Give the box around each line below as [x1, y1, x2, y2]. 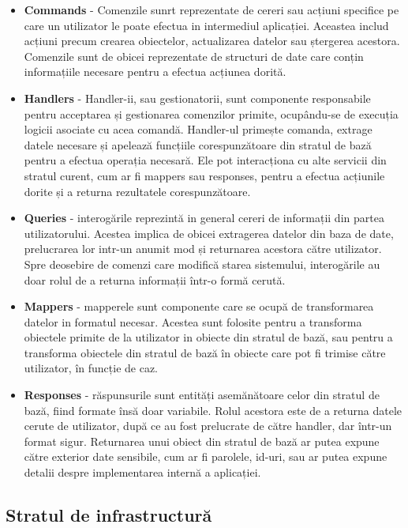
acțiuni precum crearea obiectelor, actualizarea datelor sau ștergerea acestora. [24, 32, 400, 49]
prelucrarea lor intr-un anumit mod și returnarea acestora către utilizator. [24, 240, 382, 257]
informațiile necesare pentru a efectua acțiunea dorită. [24, 63, 286, 80]
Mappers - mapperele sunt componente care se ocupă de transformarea [24, 298, 374, 315]
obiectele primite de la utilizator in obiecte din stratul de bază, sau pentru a [24, 329, 393, 345]
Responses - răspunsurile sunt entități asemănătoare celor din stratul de [24, 387, 380, 403]
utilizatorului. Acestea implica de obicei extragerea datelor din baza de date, [24, 224, 394, 241]
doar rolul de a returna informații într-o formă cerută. [24, 271, 286, 288]
